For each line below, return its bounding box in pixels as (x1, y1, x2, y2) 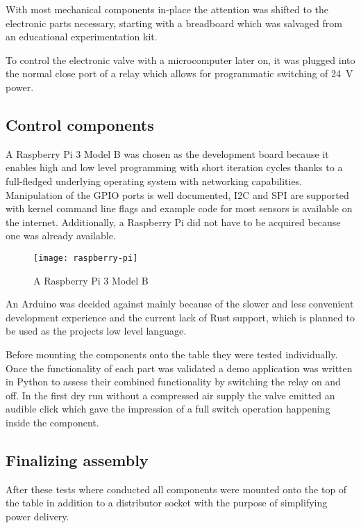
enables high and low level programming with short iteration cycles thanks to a (6, 160, 343, 175)
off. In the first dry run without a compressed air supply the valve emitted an (6, 387, 335, 402)
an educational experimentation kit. (6, 29, 158, 44)
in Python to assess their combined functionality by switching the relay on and (6, 374, 341, 389)
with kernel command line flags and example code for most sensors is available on (6, 201, 353, 216)
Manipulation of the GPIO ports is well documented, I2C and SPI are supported (6, 187, 349, 202)
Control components (6, 113, 154, 135)
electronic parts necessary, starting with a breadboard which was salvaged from (6, 15, 342, 30)
